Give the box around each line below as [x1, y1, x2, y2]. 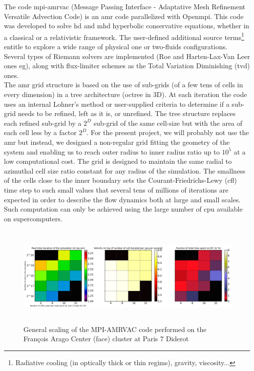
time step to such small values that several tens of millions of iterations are [4, 184, 229, 195]
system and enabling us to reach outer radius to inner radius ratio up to [4, 146, 220, 156]
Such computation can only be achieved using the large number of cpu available [4, 204, 243, 214]
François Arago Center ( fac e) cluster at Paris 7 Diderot [23, 333, 189, 344]
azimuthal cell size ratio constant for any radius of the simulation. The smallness [4, 165, 246, 176]
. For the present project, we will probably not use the [86, 127, 249, 137]
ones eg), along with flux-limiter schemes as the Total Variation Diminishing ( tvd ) [4, 60, 250, 71]
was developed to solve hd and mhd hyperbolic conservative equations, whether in [4, 20, 250, 31]
